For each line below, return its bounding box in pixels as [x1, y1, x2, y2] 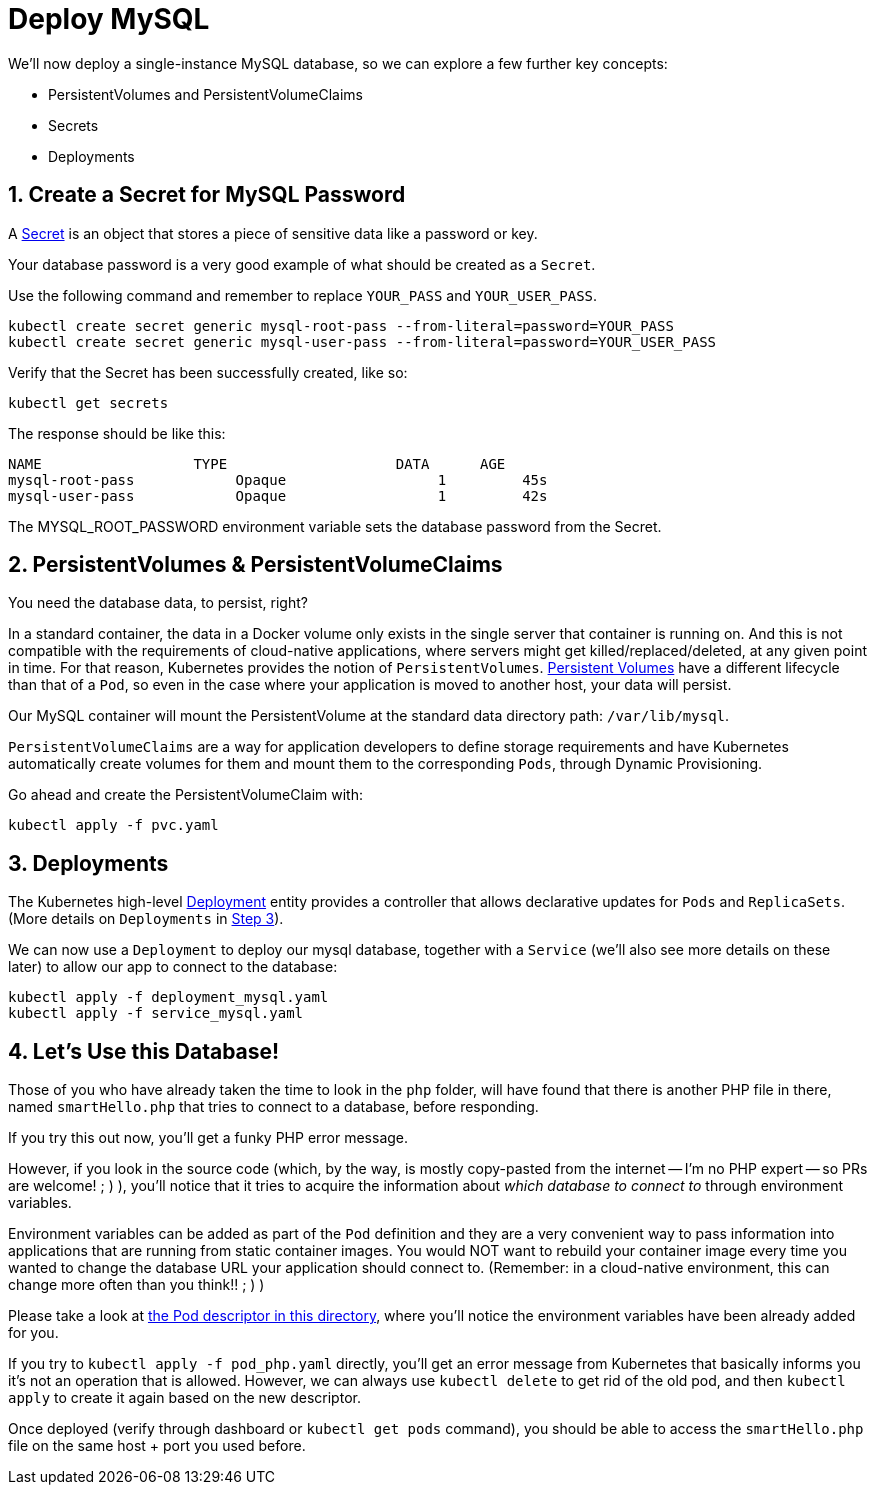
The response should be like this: [8, 424, 226, 442]
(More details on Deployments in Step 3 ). [8, 910, 284, 928]
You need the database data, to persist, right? [8, 594, 308, 612]
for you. [8, 1324, 59, 1342]
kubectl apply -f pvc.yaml [8, 817, 219, 834]
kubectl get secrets [8, 394, 169, 411]
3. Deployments [8, 850, 169, 876]
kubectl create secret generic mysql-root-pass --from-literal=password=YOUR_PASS [8, 317, 674, 334]
